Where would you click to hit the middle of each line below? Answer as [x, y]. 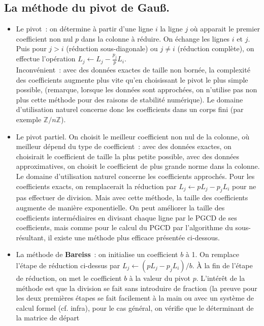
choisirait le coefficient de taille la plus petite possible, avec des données [127, 156]
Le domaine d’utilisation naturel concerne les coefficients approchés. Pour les [135, 176]
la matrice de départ [48, 318]
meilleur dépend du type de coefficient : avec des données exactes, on [124, 146]
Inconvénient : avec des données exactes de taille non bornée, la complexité [133, 70]
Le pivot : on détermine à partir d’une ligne [85, 29]
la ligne [171, 29]
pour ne [244, 186]
